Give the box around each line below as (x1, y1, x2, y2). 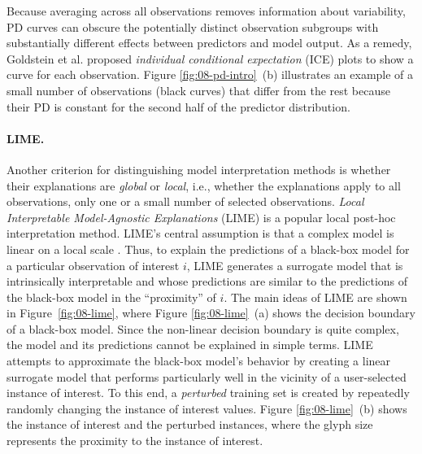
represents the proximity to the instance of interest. (7, 432, 263, 449)
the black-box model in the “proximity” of (7, 288, 216, 305)
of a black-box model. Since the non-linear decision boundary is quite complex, (7, 320, 399, 337)
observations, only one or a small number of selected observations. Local (7, 193, 364, 210)
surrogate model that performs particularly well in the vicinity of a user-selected (7, 368, 407, 385)
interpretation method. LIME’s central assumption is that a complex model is (7, 225, 394, 242)
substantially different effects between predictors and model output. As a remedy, (7, 34, 412, 51)
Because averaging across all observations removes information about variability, (7, 2, 406, 19)
